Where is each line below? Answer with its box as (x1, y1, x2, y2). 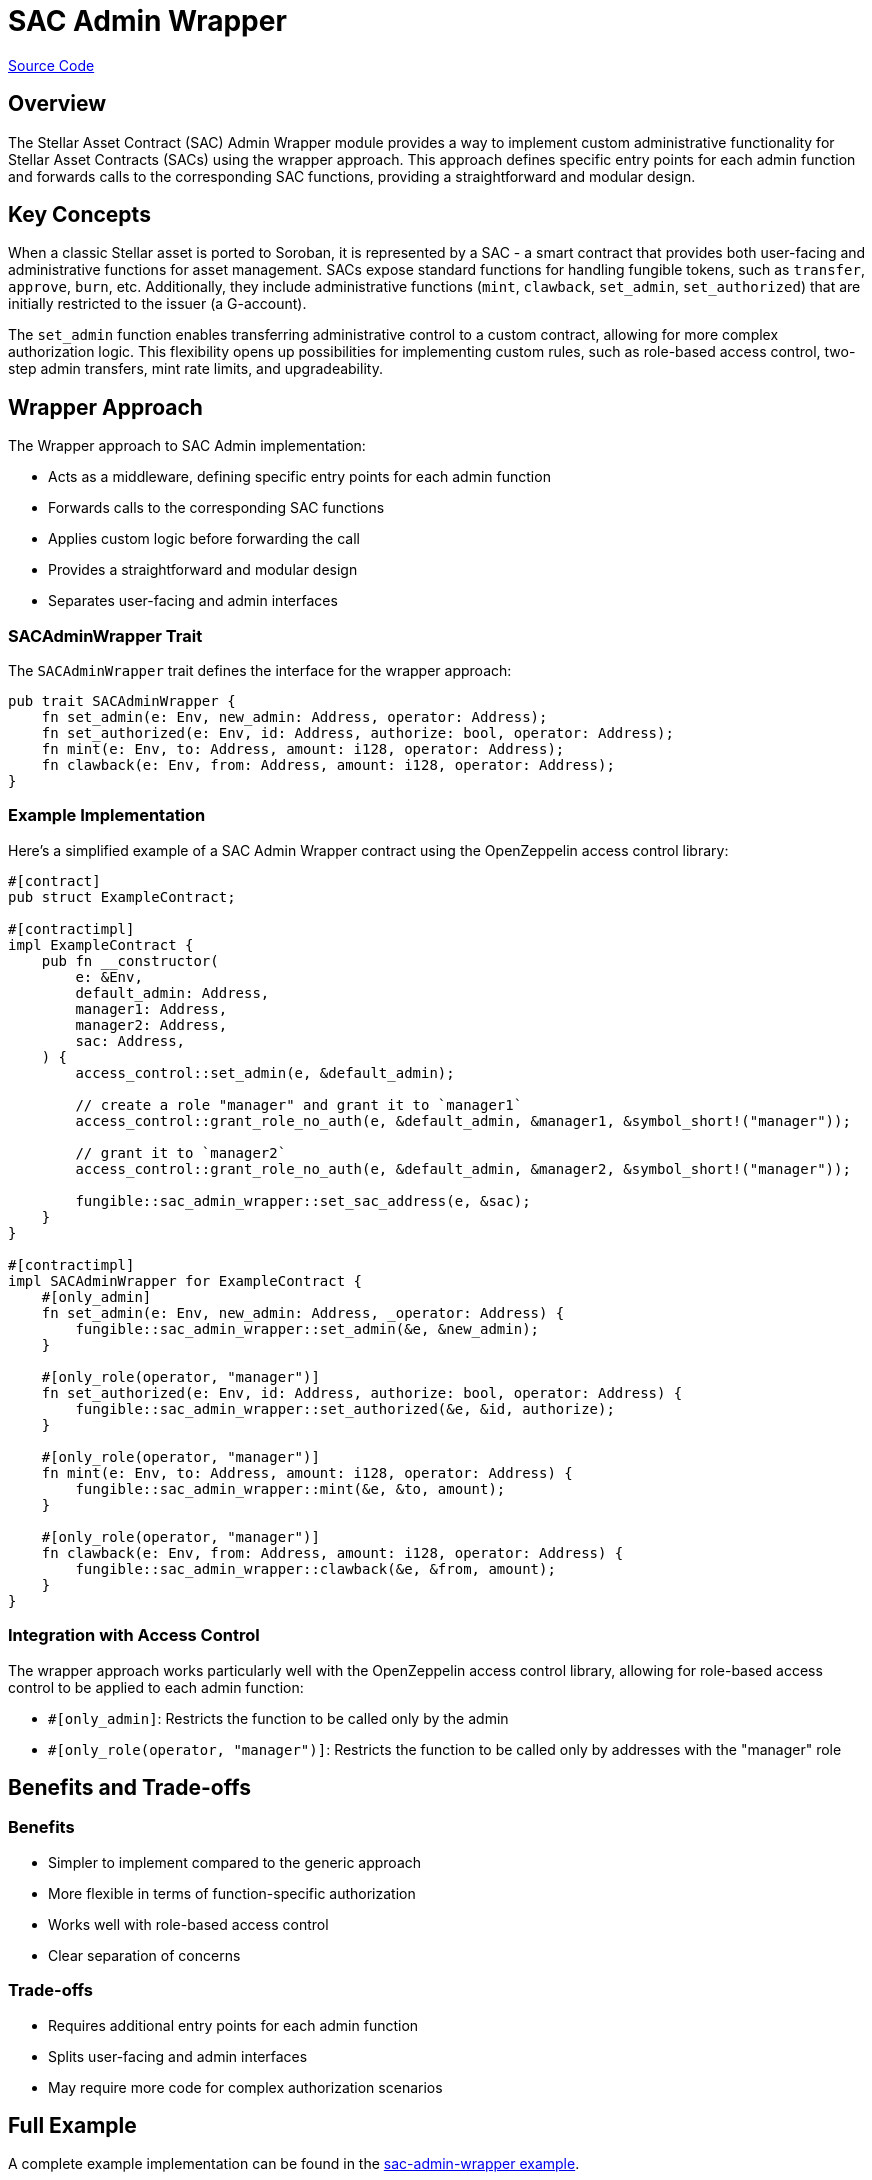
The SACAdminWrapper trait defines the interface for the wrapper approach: (8, 662, 512, 680)
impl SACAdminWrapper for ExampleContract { (8, 1272, 363, 1289)
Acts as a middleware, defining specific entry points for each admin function (48, 468, 551, 486)
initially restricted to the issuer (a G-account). (8, 295, 307, 313)
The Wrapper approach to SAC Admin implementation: (8, 437, 366, 455)
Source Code (8, 56, 95, 74)
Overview (8, 91, 107, 117)
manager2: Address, (75, 1016, 228, 1033)
